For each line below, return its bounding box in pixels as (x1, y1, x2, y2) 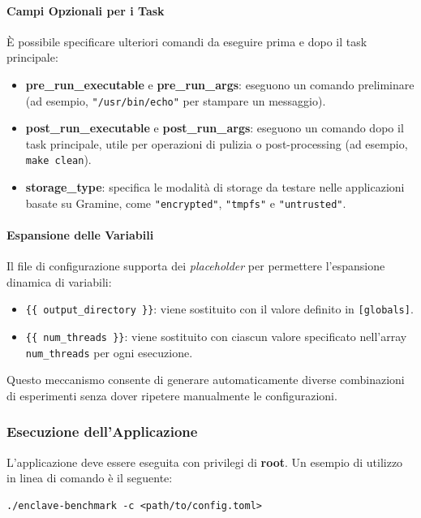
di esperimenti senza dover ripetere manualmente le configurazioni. (6, 386, 337, 404)
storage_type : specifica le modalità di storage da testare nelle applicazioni (25, 179, 405, 196)
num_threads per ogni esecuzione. (25, 343, 193, 360)
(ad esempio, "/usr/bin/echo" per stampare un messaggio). (25, 92, 326, 109)
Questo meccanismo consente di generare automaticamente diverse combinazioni (6, 371, 405, 388)
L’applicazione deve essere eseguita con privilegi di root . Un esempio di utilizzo (6, 453, 403, 470)
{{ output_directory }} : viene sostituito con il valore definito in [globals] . (25, 300, 414, 317)
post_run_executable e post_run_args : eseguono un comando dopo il (25, 119, 404, 136)
